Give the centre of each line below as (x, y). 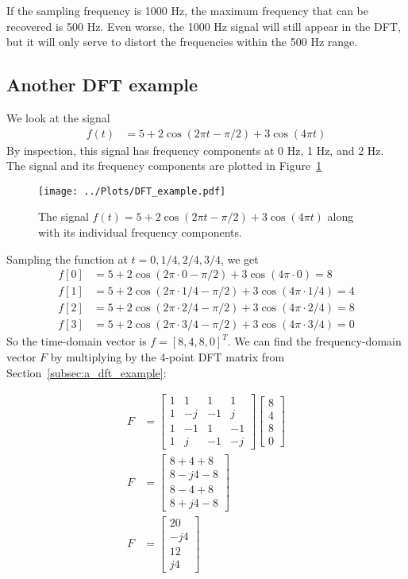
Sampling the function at (67, 259)
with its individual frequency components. (140, 232)
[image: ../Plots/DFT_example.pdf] (132, 191)
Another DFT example (102, 85)
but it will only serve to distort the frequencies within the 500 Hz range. (182, 42)
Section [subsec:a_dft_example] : (87, 372)
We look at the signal (58, 117)
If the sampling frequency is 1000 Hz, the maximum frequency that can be (187, 10)
